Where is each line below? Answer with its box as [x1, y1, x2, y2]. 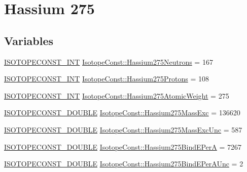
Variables [4, 32, 54, 48]
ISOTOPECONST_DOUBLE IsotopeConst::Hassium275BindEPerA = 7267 [4, 141, 242, 152]
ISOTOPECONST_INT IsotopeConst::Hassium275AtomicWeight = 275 [4, 90, 229, 101]
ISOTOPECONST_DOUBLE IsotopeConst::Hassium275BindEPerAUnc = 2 [4, 158, 243, 169]
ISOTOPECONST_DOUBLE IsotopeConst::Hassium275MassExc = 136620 [4, 107, 240, 118]
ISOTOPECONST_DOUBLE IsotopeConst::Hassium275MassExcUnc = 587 [4, 124, 242, 135]
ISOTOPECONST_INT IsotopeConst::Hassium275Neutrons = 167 [4, 56, 213, 67]
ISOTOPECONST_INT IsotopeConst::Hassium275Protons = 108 [4, 73, 209, 84]
